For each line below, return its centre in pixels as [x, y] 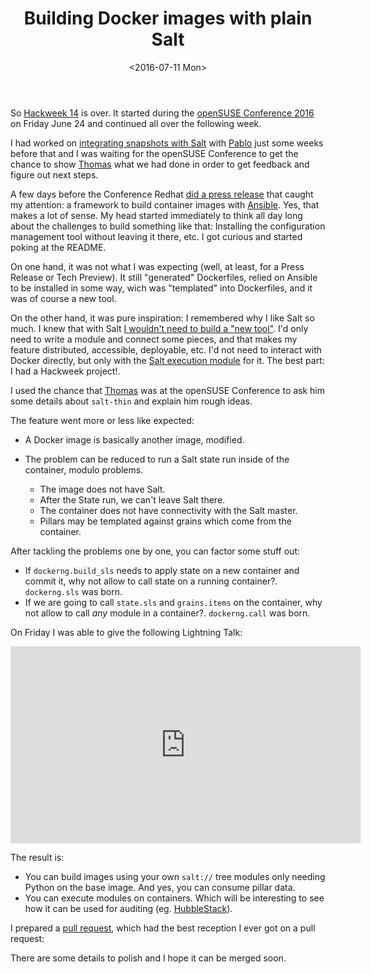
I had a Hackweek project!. [65, 371]
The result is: [37, 857]
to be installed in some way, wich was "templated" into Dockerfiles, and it [161, 288]
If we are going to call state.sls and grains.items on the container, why [173, 602]
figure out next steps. [54, 174]
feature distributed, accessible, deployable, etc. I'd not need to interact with [166, 349]
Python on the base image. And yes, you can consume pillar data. [160, 887]
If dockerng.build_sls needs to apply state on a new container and [162, 570]
